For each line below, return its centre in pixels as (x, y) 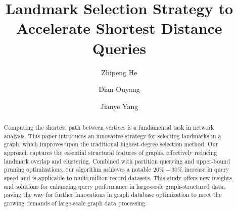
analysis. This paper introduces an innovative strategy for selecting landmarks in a (112, 136)
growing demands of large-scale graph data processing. (75, 203)
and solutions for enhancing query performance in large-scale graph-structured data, (114, 186)
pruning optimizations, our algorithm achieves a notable (78, 169)
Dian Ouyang (119, 89)
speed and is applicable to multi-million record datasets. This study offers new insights (118, 178)
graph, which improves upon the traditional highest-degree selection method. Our (111, 144)
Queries (119, 48)
